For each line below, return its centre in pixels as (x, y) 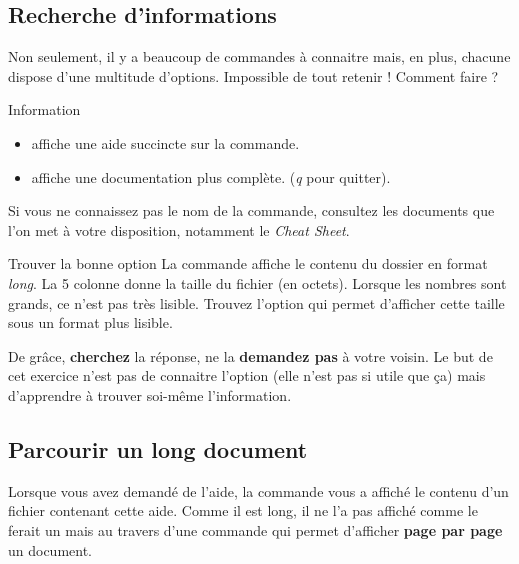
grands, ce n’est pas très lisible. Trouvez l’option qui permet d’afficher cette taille (256, 302)
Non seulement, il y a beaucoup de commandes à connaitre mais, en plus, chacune (259, 56)
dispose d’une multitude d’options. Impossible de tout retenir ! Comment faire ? (253, 75)
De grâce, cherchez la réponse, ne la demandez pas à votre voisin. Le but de (250, 355)
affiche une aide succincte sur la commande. (165, 142)
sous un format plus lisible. (90, 322)
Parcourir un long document (158, 448)
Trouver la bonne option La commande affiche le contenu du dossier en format (248, 263)
